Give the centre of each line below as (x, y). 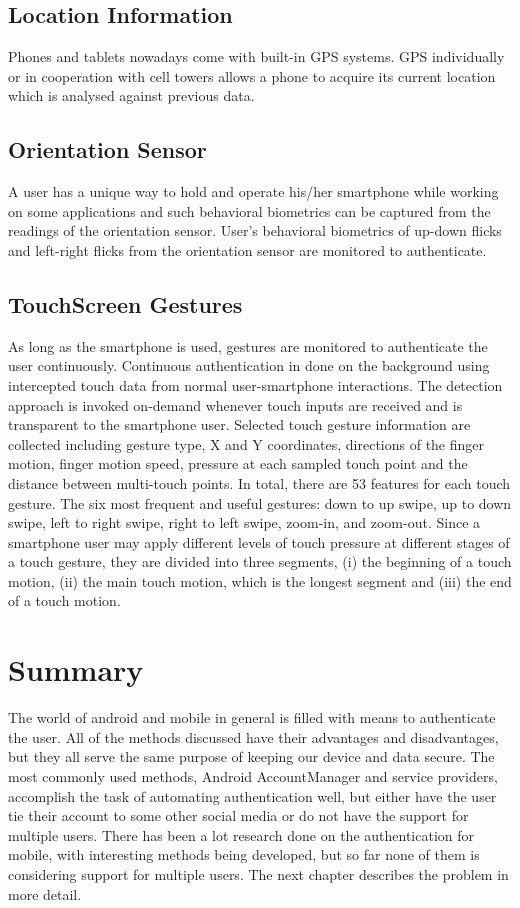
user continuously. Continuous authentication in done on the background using (249, 365)
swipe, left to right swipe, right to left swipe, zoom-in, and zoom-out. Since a (244, 522)
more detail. (45, 893)
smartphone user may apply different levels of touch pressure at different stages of (259, 541)
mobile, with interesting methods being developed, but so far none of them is (244, 854)
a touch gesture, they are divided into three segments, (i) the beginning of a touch (260, 561)
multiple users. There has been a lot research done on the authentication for (241, 834)
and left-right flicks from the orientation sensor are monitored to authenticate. (247, 249)
